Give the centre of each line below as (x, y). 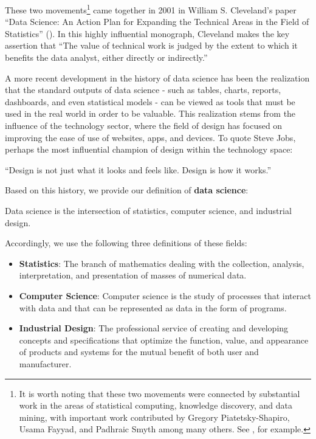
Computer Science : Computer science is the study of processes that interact (165, 295)
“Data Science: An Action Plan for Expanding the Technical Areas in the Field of (157, 22)
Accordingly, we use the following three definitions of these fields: (126, 243)
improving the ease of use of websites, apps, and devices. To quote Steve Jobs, (150, 137)
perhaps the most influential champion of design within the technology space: (149, 149)
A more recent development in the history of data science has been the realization (157, 78)
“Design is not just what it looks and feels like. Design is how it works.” (138, 169)
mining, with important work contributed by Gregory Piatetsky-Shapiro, (154, 417)
